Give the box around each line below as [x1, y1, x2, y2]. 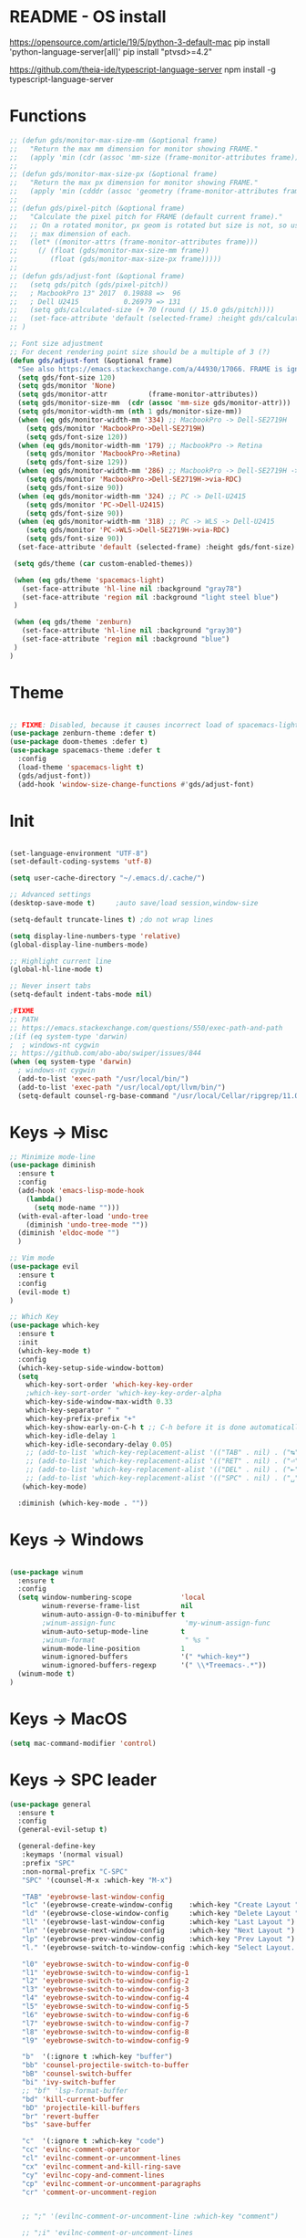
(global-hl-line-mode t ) [9, 965, 104, 974]
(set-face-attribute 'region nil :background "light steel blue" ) [21, 592, 280, 601]
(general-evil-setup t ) [17, 1825, 107, 1835]
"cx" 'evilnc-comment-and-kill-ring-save [21, 2161, 181, 2171]
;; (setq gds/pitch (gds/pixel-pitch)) [9, 280, 169, 289]
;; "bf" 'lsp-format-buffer [21, 2086, 128, 2096]
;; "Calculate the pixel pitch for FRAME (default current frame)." [9, 212, 283, 221]
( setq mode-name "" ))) [33, 1203, 120, 1212]
